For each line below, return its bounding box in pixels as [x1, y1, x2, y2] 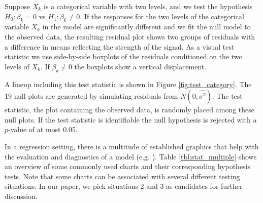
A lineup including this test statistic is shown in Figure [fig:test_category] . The [5, 78, 252, 89]
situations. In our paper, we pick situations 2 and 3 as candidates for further [5, 181, 243, 191]
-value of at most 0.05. [8, 124, 78, 135]
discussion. [5, 190, 38, 201]
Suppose [5, 1, 30, 11]
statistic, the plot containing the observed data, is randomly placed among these [5, 104, 255, 115]
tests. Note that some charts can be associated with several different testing [5, 171, 240, 181]
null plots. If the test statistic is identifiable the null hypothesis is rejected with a [5, 114, 257, 125]
